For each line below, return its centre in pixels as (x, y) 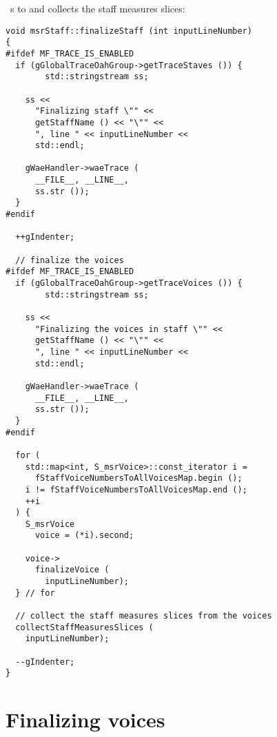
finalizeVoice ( (72, 570)
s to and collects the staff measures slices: (98, 8)
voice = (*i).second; (84, 536)
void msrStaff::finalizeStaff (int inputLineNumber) (129, 31)
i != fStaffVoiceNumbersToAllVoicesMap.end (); (136, 489)
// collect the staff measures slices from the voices (144, 616)
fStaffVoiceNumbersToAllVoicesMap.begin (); (138, 478)
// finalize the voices (70, 260)
